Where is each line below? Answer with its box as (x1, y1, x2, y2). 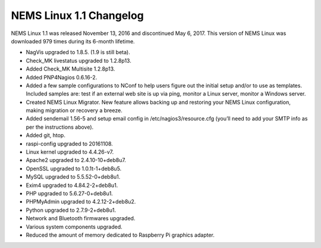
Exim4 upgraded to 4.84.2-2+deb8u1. (26, 182, 118, 189)
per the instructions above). (26, 123, 94, 131)
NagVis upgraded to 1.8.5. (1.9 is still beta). (26, 49, 130, 56)
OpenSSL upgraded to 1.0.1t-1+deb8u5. (26, 165, 122, 172)
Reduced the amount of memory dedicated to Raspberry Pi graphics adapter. (26, 231, 215, 239)
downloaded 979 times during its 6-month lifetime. (11, 37, 135, 44)
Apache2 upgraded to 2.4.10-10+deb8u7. (26, 157, 126, 164)
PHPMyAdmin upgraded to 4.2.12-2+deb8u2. (26, 198, 136, 205)
